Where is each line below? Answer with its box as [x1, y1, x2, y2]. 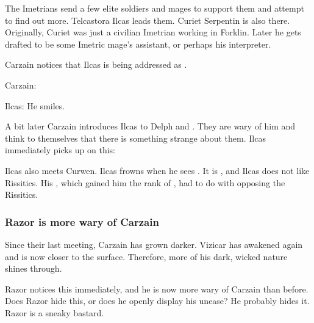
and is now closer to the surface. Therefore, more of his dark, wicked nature [5, 250, 288, 263]
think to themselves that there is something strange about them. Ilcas [5, 131, 266, 144]
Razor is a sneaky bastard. [5, 306, 104, 319]
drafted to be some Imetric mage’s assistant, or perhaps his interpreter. [5, 37, 271, 50]
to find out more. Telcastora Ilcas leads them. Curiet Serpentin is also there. [5, 13, 290, 26]
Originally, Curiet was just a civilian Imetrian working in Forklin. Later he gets [5, 26, 301, 38]
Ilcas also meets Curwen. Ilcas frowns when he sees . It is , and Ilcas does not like [5, 164, 310, 176]
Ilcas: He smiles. [5, 99, 65, 112]
